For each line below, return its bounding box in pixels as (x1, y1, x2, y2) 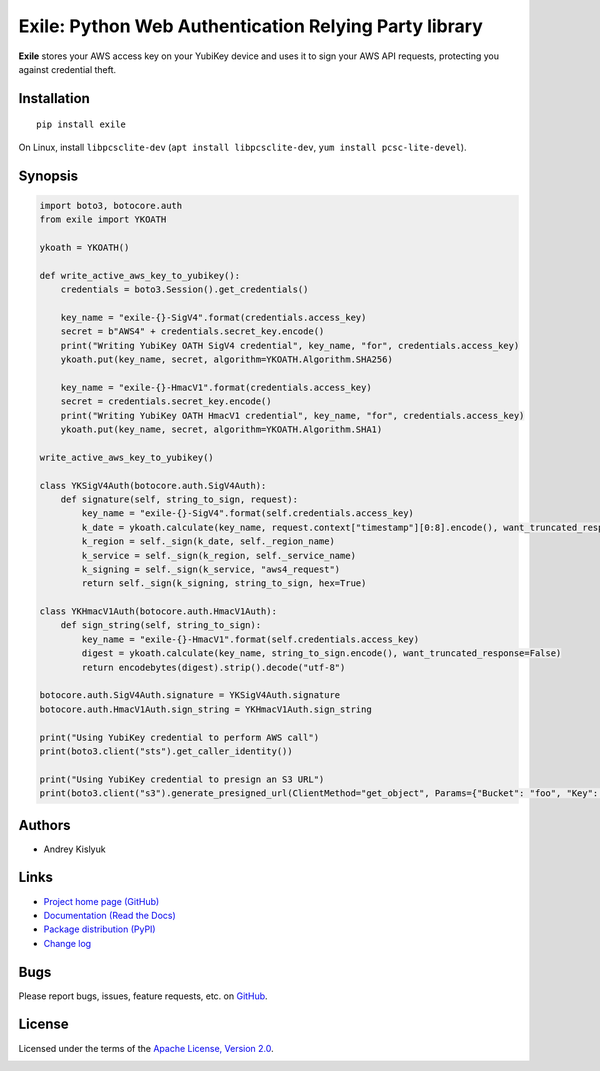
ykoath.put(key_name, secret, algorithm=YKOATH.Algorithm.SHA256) (60, 354, 394, 365)
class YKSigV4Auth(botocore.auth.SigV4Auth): (39, 480, 267, 491)
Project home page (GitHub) (43, 895, 160, 907)
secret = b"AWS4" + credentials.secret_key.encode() (60, 326, 325, 337)
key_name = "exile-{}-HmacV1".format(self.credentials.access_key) (81, 633, 420, 645)
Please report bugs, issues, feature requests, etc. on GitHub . (18, 990, 269, 1002)
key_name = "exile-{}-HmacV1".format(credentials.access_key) (60, 381, 372, 393)
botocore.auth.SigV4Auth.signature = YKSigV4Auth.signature (39, 690, 341, 701)
